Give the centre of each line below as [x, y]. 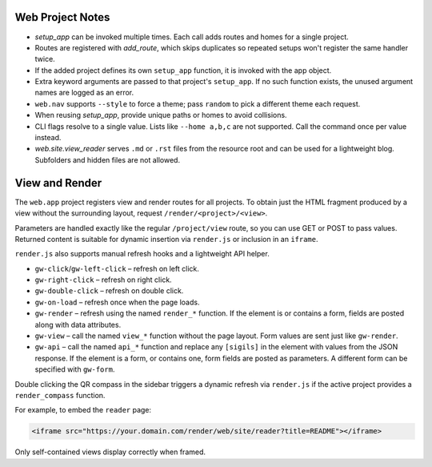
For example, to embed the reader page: [83, 410]
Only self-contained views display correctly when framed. [110, 452]
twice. [45, 59]
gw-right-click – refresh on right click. [103, 280]
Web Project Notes [62, 17]
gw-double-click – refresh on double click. [109, 291]
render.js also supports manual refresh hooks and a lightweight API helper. [142, 254]
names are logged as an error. [84, 93]
